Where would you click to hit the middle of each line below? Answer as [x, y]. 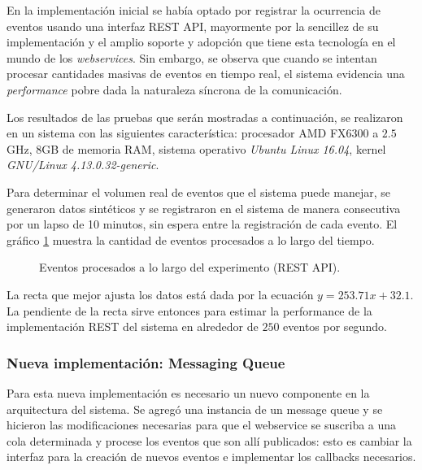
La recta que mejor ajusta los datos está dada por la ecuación [160, 294]
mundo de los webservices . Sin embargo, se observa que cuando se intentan [192, 57]
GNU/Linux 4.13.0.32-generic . [83, 165]
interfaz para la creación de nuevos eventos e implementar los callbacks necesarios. [211, 457]
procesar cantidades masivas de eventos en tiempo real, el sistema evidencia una [206, 74]
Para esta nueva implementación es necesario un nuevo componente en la [188, 392]
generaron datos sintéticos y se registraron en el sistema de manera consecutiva [204, 208]
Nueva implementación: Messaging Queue [146, 362]
